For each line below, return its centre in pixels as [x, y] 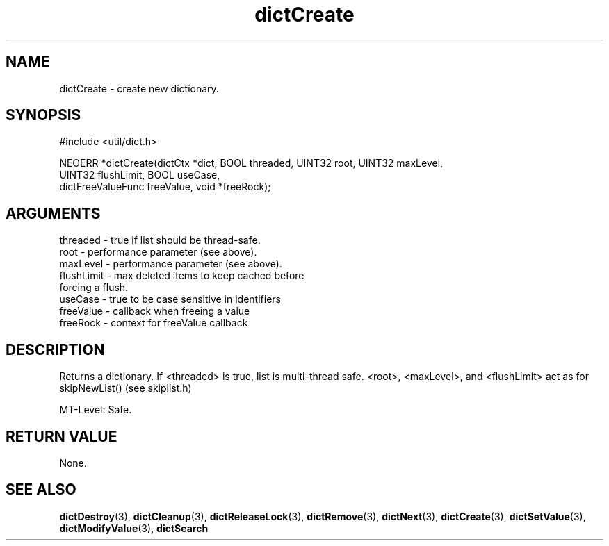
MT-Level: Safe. [96, 410]
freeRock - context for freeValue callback [154, 323]
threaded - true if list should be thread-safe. [160, 240]
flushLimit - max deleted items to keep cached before [182, 276]
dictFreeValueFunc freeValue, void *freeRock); [165, 187]
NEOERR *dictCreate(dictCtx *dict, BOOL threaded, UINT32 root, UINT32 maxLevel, [251, 163]
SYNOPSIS [43, 115]
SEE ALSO [41, 490]
